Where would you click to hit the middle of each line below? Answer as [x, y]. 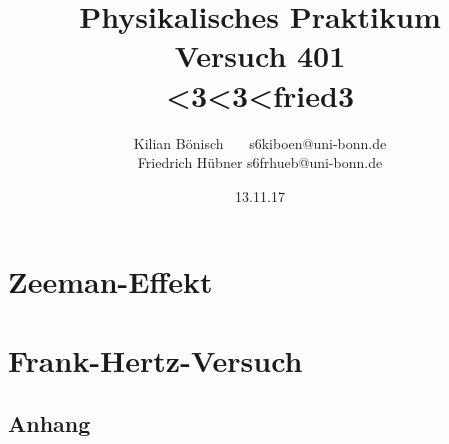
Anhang [49, 423]
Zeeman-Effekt [110, 281]
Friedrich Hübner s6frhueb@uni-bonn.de [260, 162]
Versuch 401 [260, 55]
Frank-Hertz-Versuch [155, 359]
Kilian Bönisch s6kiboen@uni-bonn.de [260, 142]
